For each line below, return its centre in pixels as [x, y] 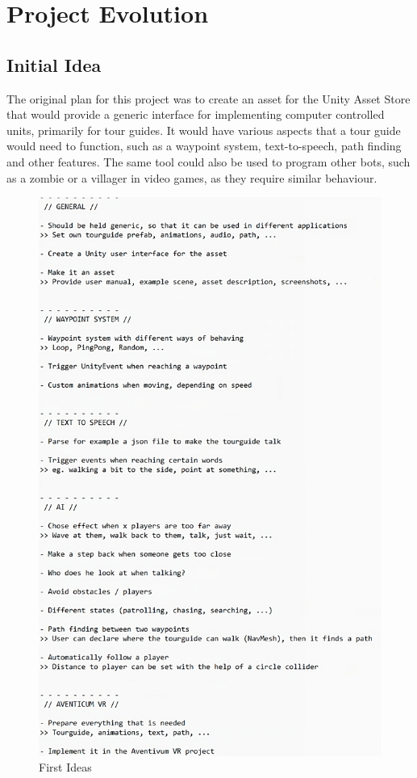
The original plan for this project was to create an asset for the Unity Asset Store [208, 98]
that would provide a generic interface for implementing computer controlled [196, 114]
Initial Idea [54, 64]
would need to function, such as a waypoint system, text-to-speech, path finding [204, 146]
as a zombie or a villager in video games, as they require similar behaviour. [192, 177]
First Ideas [65, 767]
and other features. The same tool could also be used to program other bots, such [208, 161]
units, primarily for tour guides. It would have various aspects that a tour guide [204, 130]
